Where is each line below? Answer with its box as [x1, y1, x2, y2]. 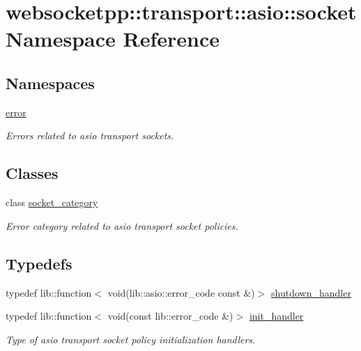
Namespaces [6, 72, 95, 93]
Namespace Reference [6, 24, 220, 53]
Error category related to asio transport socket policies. [6, 218, 238, 233]
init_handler [249, 309, 304, 323]
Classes [6, 162, 59, 184]
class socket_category [6, 195, 98, 210]
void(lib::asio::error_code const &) [107, 285, 255, 299]
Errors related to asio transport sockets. [6, 128, 174, 143]
